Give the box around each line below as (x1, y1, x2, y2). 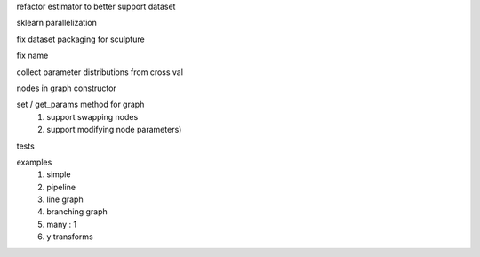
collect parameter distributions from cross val (16, 67, 184, 77)
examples (16, 157, 52, 167)
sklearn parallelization (16, 18, 97, 28)
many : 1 (46, 219, 77, 229)
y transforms (46, 231, 93, 242)
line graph (46, 194, 84, 205)
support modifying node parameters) (46, 124, 182, 135)
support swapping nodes (46, 111, 139, 122)
